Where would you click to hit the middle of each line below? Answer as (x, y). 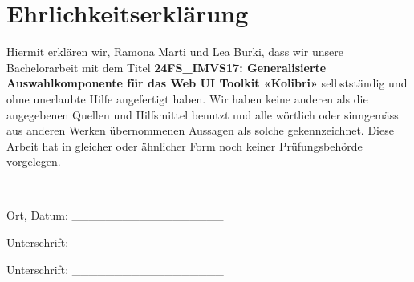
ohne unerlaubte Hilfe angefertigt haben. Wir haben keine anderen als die (187, 98)
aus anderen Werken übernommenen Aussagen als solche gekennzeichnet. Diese (200, 130)
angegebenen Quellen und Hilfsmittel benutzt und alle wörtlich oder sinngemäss (203, 114)
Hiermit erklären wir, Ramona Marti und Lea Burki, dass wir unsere (175, 52)
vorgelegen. (34, 161)
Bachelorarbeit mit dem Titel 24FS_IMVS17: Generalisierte (166, 67)
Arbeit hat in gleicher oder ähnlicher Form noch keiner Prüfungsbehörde (185, 145)
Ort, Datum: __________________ (115, 215)
